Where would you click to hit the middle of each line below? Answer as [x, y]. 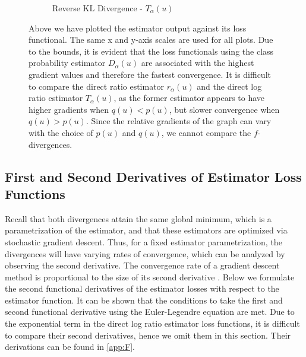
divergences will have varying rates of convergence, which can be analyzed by [145, 253]
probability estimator [67, 63]
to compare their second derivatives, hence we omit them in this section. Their [148, 335]
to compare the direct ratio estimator [97, 86]
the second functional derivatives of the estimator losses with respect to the [142, 288]
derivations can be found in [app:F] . [70, 347]
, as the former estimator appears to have [189, 98]
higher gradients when [69, 109]
